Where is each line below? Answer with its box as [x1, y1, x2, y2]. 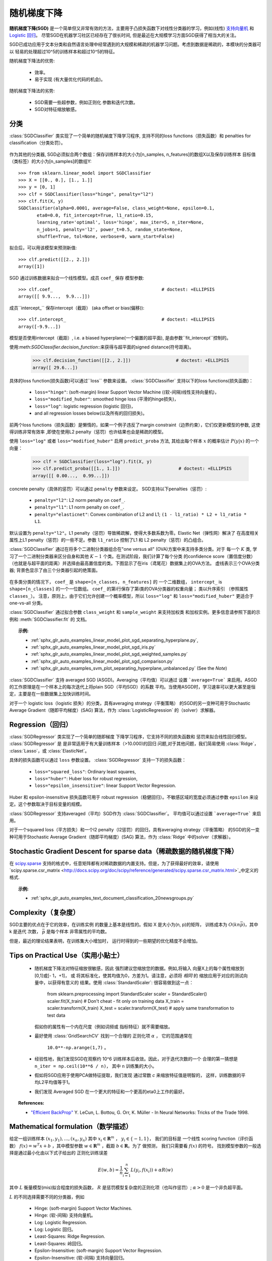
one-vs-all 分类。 [9, 600, 45, 606]
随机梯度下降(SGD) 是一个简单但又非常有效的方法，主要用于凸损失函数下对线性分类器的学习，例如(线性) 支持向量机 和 [9, 25, 254, 31]
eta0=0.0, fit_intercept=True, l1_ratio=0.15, [37, 212, 154, 218]
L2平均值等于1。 [38, 1079, 73, 1085]
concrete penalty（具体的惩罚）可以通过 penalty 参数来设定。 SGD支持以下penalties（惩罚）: [9, 486, 207, 492]
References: [18, 1100, 45, 1106]
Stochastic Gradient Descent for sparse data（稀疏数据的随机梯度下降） [9, 847, 238, 855]
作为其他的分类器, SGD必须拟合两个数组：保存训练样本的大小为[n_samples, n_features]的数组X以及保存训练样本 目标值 [9, 151, 256, 157]
